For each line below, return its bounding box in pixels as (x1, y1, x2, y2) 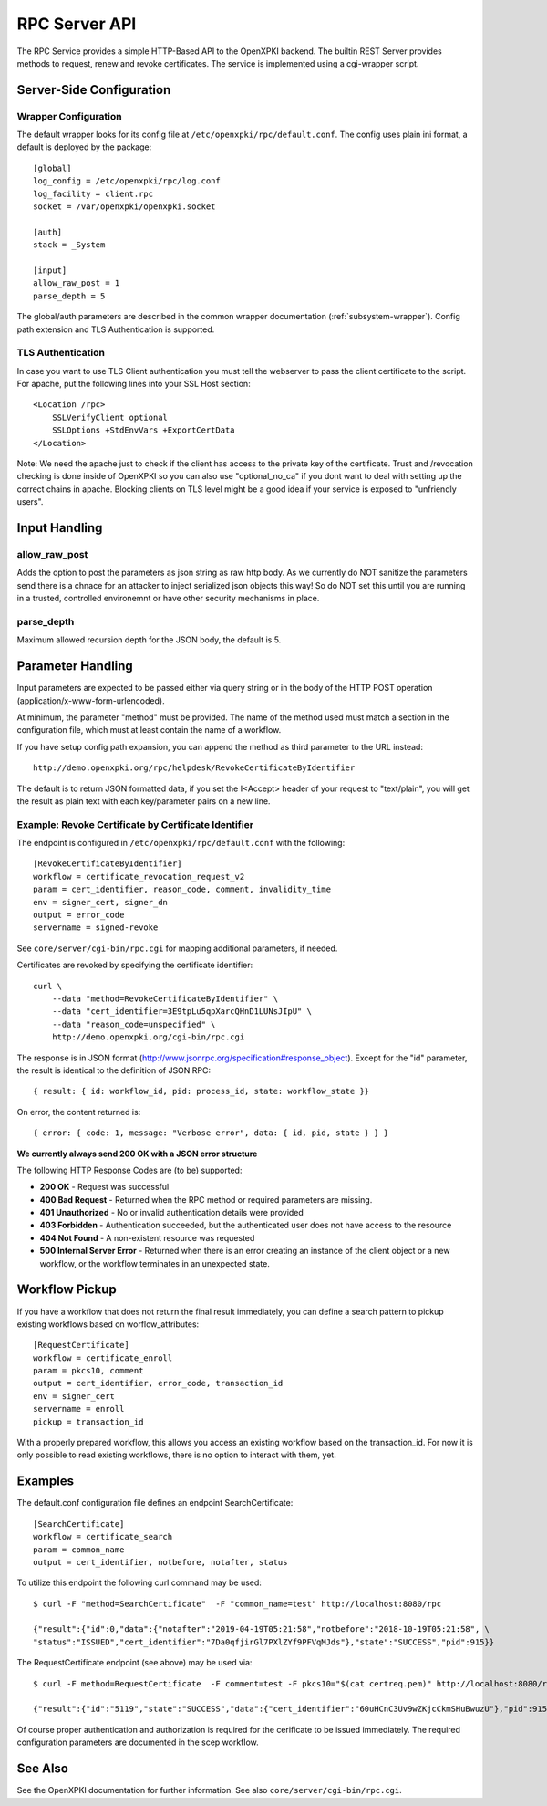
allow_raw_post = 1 (33, 278, 120, 288)
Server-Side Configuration (16, 82, 171, 98)
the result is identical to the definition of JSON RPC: (16, 1064, 212, 1076)
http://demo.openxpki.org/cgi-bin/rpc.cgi (51, 1032, 245, 1042)
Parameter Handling (16, 658, 134, 674)
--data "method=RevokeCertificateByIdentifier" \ (51, 993, 278, 1004)
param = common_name (33, 1544, 125, 1555)
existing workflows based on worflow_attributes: (16, 1319, 200, 1330)
